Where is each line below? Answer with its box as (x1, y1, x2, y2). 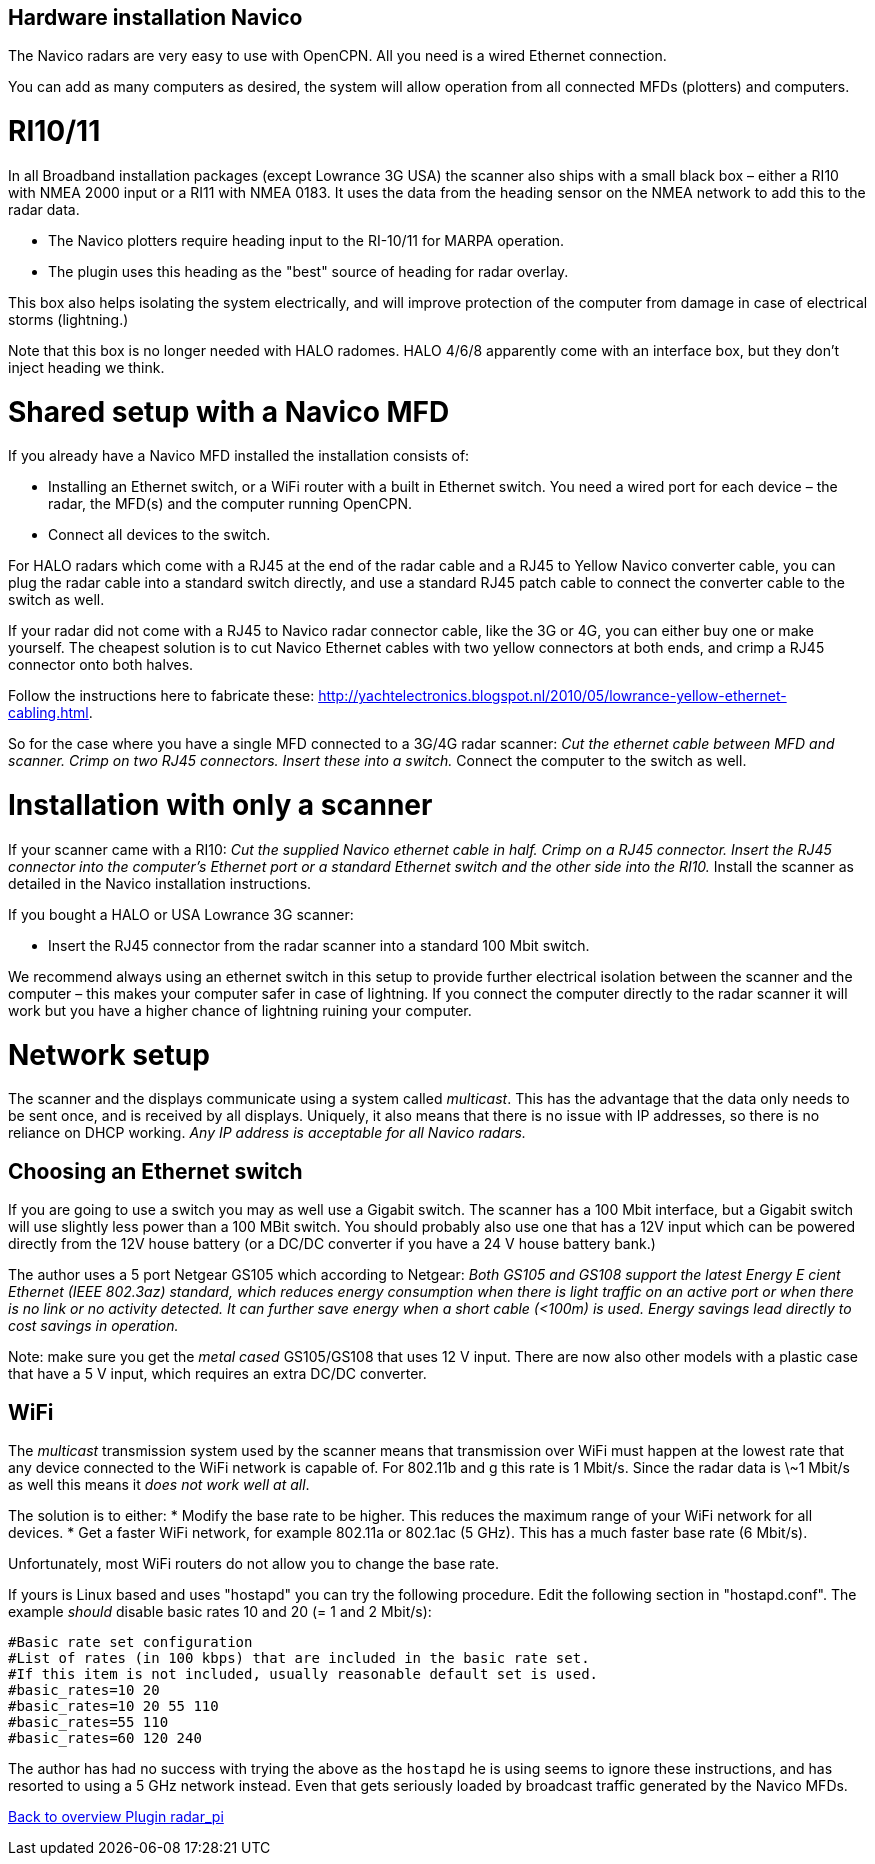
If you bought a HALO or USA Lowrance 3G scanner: (8, 905, 354, 923)
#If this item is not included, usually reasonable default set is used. (8, 1666, 599, 1683)
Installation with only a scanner (8, 788, 433, 823)
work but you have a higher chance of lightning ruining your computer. (8, 1001, 472, 1019)
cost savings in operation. (8, 1317, 179, 1335)
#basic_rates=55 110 (8, 1714, 169, 1731)
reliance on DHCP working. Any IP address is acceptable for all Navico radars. (8, 1124, 526, 1142)
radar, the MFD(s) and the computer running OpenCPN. (48, 495, 413, 513)
